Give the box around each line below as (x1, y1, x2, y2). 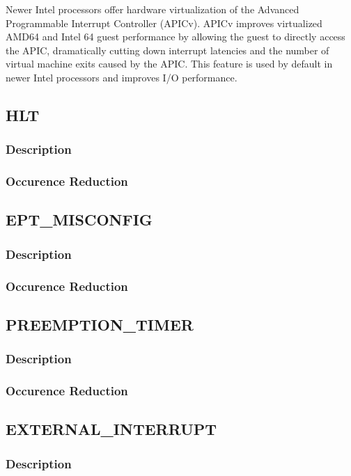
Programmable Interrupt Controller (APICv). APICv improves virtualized (6, 15, 322, 30)
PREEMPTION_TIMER (6, 313, 194, 335)
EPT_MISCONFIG (6, 209, 153, 230)
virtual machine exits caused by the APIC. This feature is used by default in (6, 56, 333, 71)
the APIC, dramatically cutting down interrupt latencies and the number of (6, 42, 329, 57)
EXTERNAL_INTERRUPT (6, 418, 217, 440)
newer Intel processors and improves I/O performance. (6, 70, 237, 84)
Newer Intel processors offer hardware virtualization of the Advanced (6, 2, 299, 16)
